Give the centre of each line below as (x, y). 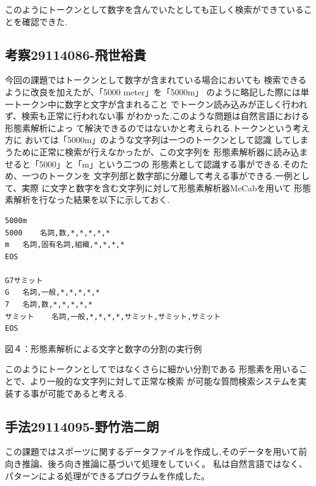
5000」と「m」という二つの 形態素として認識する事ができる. (161, 164)
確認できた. (44, 21)
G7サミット (24, 280)
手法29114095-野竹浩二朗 (82, 426)
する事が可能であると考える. (70, 393)
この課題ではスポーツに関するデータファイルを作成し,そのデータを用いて (152, 451)
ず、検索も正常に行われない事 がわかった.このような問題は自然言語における (157, 116)
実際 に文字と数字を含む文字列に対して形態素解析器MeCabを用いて (156, 187)
